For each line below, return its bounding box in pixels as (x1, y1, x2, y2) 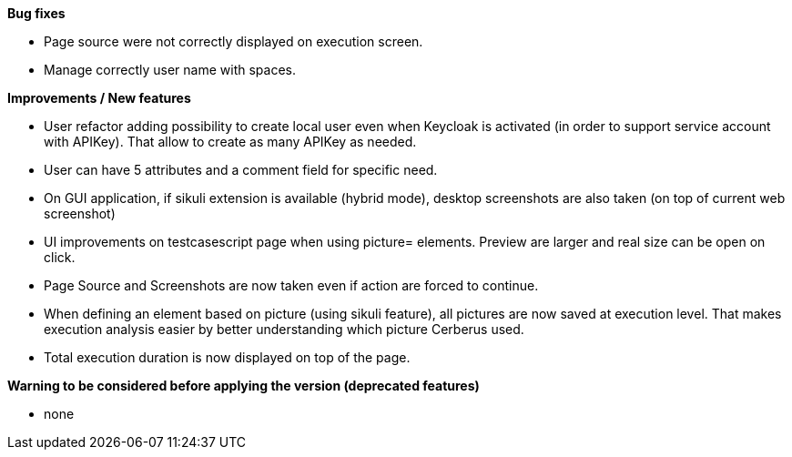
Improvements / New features (7, 90, 191, 106)
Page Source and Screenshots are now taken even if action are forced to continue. (44, 278, 539, 293)
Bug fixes (7, 5, 66, 21)
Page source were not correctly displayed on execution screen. (44, 34, 423, 49)
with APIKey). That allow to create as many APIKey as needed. (44, 134, 417, 149)
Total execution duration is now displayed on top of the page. (44, 350, 411, 365)
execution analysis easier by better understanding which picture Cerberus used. (44, 321, 524, 337)
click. (44, 249, 76, 265)
